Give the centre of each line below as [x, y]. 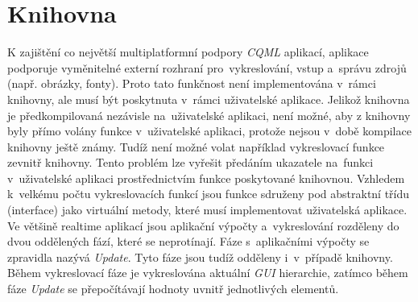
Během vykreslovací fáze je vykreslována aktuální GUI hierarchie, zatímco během [208, 273]
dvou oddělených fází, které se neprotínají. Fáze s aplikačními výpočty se [188, 241]
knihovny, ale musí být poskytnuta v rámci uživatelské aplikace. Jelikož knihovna [209, 99]
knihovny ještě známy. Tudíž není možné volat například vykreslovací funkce [196, 146]
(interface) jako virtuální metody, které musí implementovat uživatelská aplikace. [207, 210]
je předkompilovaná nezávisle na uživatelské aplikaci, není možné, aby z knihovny [209, 115]
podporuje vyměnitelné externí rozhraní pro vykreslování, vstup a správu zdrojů [207, 67]
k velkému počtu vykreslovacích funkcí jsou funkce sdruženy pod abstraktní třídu [209, 194]
